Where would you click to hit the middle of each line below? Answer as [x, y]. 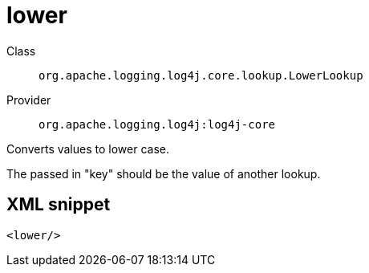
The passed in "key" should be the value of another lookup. [164, 173]
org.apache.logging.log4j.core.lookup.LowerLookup [201, 75]
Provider [29, 100]
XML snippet [59, 205]
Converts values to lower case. [88, 149]
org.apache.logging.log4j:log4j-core [157, 124]
